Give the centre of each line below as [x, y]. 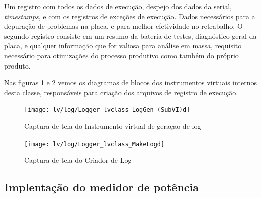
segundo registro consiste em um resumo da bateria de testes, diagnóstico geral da [130, 36]
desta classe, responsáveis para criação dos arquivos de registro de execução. [121, 92]
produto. [17, 65]
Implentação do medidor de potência [101, 187]
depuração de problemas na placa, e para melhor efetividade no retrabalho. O [123, 26]
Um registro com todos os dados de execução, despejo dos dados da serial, [118, 6]
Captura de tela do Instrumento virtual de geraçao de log [113, 126]
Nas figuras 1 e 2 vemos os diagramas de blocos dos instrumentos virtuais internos [131, 82]
